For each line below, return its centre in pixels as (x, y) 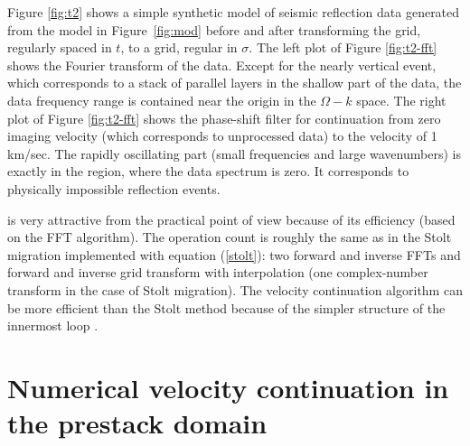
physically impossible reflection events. (114, 188)
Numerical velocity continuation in (228, 387)
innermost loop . (53, 325)
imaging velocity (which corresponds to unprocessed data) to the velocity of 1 (222, 136)
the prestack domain (137, 423)
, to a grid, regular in (179, 47)
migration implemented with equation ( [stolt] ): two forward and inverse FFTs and (234, 254)
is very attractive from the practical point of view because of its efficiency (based (231, 219)
